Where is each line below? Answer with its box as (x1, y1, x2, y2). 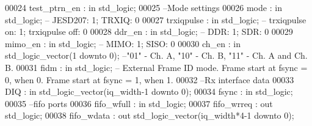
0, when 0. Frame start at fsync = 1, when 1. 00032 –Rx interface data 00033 (5, 73, 294, 86)
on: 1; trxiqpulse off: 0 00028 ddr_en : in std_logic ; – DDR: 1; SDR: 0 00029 (5, 25, 293, 38)
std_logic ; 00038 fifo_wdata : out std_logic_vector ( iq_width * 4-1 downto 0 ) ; (5, 109, 294, 122)
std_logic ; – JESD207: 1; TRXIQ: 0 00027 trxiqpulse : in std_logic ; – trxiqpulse (5, 13, 307, 26)
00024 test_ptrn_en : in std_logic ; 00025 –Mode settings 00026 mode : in (5, 1, 282, 13)
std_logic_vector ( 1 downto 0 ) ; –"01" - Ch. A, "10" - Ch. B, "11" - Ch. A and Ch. (5, 49, 308, 62)
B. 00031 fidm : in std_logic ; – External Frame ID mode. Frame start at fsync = (5, 61, 308, 73)
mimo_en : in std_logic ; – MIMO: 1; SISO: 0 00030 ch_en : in (5, 37, 241, 50)
